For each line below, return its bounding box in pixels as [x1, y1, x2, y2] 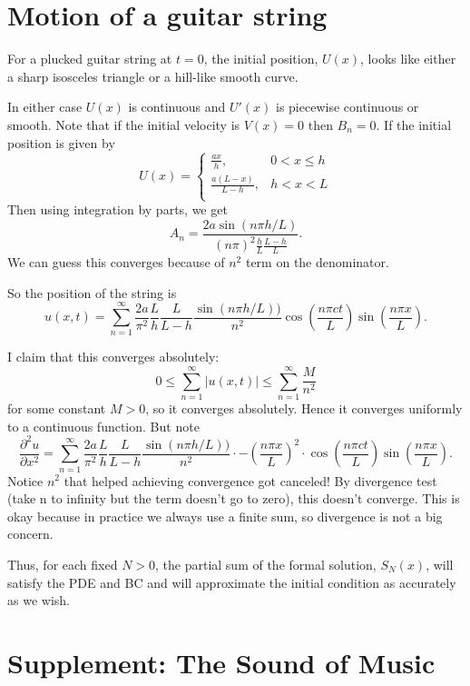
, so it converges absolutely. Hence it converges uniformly [145, 399, 463, 418]
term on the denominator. [245, 253, 389, 272]
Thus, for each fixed [7, 554, 118, 573]
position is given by [7, 133, 115, 152]
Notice [7, 471, 44, 490]
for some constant [7, 399, 106, 418]
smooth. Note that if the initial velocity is [7, 114, 240, 134]
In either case [7, 97, 83, 116]
